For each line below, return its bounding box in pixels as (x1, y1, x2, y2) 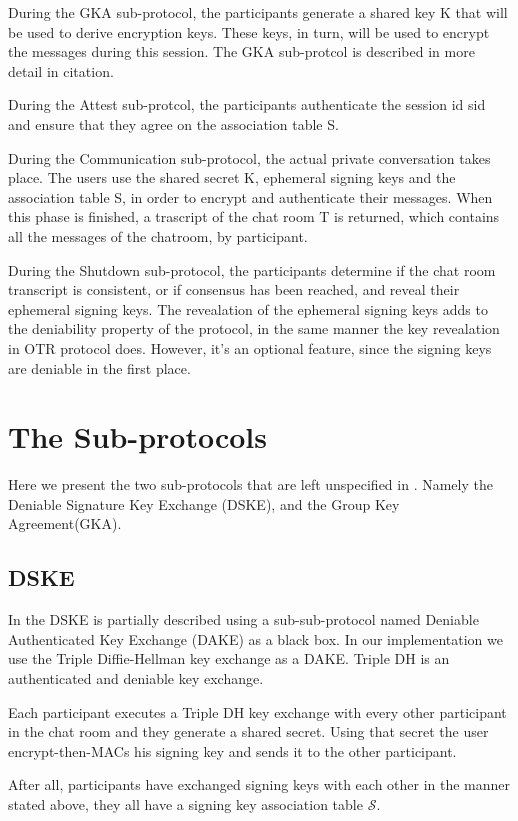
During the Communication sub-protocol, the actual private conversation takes (8, 147, 491, 168)
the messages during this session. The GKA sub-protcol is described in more (8, 41, 475, 62)
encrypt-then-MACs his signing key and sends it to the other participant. (8, 740, 457, 761)
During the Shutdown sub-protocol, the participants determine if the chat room (8, 259, 496, 280)
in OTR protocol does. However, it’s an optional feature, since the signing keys (8, 337, 492, 358)
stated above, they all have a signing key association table (8, 793, 363, 814)
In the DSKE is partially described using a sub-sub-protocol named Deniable (8, 609, 479, 630)
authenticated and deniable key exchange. (8, 667, 264, 688)
